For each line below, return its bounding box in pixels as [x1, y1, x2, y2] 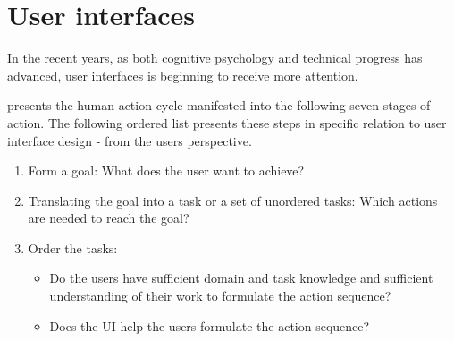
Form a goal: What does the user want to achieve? [28, 161, 305, 180]
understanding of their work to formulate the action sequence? [49, 286, 391, 305]
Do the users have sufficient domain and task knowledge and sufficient [49, 269, 433, 287]
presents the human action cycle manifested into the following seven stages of [7, 96, 431, 115]
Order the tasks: [28, 238, 118, 257]
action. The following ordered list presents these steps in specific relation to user [7, 113, 447, 132]
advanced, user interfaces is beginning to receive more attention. [7, 65, 358, 84]
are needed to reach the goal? [28, 209, 189, 227]
